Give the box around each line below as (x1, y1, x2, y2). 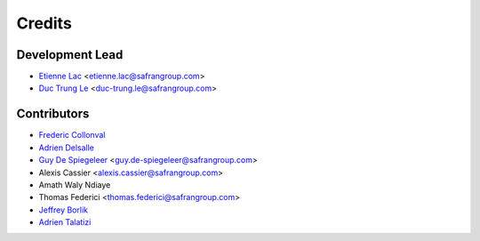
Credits (16, 13, 73, 33)
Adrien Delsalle (38, 142, 95, 153)
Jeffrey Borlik (38, 205, 89, 215)
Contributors (16, 107, 90, 122)
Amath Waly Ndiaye (38, 179, 111, 190)
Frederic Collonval (38, 130, 106, 141)
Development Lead (16, 47, 124, 62)
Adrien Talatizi (38, 217, 92, 228)
